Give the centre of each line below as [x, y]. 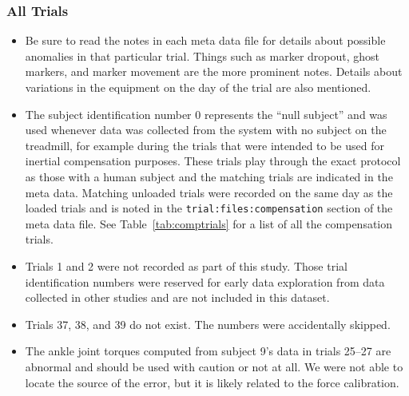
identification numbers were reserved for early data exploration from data [205, 281]
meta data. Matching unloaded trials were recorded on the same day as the [209, 192]
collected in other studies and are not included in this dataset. [177, 297]
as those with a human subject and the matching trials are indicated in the [209, 176]
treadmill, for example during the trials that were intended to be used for [204, 145]
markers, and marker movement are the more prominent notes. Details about [214, 71]
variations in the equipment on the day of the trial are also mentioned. [198, 87]
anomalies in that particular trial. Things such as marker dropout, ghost [203, 55]
